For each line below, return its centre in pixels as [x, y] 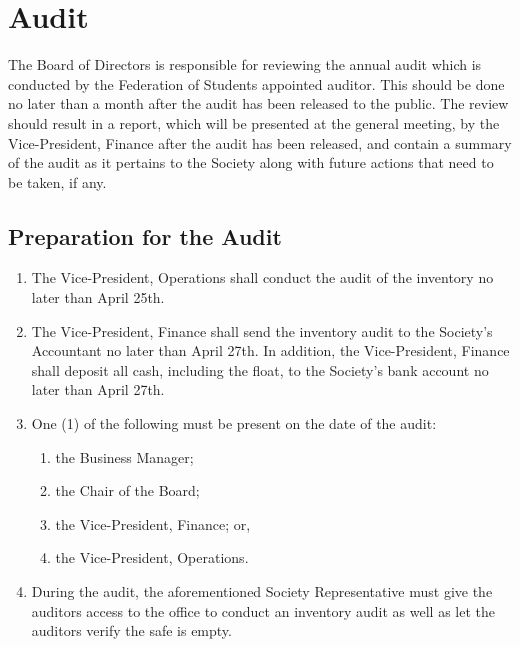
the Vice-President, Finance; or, [153, 523]
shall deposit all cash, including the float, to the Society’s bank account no [260, 369]
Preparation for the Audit [145, 235]
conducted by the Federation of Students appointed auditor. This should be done [256, 83]
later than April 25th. [98, 297]
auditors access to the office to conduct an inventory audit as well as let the [263, 610]
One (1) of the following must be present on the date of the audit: [234, 423]
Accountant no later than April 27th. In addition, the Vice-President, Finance [270, 350]
